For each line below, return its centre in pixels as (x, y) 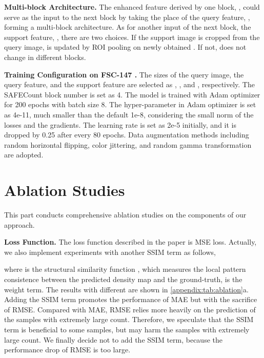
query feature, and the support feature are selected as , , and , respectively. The (129, 84)
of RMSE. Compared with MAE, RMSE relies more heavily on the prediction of (130, 309)
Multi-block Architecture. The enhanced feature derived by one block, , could (132, 7)
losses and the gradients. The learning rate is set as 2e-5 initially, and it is (120, 124)
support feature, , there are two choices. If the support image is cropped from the (132, 37)
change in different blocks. (45, 57)
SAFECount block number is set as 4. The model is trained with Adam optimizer (132, 94)
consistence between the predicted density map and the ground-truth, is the (123, 279)
